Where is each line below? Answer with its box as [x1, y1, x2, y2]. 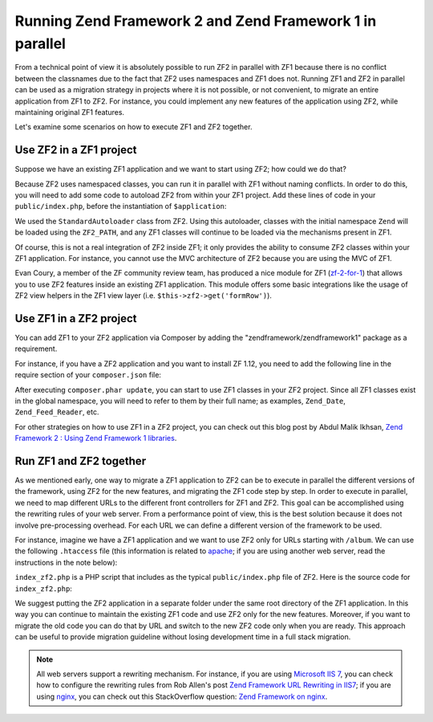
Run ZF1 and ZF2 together [14, 454, 147, 467]
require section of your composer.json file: [14, 370, 162, 380]
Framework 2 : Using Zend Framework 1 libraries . [14, 434, 177, 443]
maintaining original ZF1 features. [14, 107, 124, 116]
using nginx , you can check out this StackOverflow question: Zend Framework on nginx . [36, 691, 328, 701]
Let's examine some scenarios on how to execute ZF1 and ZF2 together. [14, 122, 253, 132]
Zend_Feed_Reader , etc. [14, 407, 99, 417]
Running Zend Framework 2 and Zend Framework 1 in [14, 12, 377, 30]
